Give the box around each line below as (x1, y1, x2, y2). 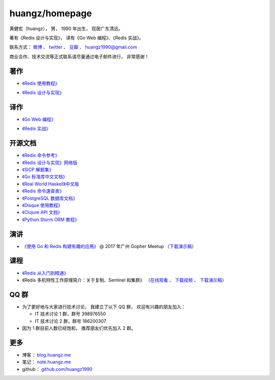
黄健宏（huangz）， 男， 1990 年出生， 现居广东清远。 (9, 25, 123, 32)
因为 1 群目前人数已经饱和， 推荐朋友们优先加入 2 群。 (22, 325, 136, 331)
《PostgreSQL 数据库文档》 (22, 195, 77, 201)
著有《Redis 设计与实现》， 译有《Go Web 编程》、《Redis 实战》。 (9, 35, 144, 41)
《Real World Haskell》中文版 (22, 181, 79, 187)
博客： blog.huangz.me (22, 351, 71, 358)
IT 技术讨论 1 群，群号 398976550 (35, 311, 106, 317)
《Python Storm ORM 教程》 (22, 216, 79, 223)
